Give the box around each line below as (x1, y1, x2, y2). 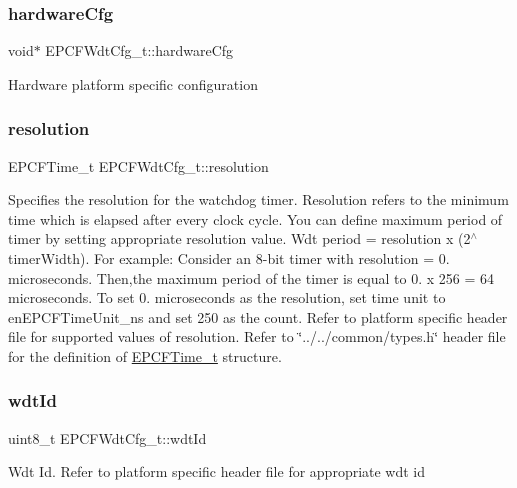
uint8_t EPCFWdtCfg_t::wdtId (8, 427, 207, 448)
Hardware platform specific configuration (8, 73, 258, 94)
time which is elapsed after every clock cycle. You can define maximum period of (8, 208, 503, 229)
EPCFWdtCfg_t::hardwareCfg (45, 40, 234, 61)
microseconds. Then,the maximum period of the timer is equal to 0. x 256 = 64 (8, 267, 495, 288)
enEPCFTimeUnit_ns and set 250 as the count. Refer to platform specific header (8, 306, 508, 327)
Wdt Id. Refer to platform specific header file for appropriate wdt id (8, 461, 426, 482)
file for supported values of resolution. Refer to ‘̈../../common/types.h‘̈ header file (8, 326, 506, 347)
